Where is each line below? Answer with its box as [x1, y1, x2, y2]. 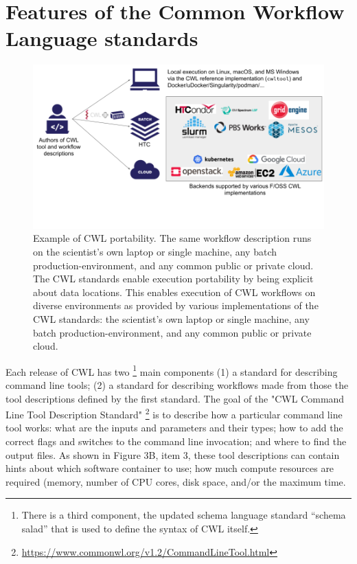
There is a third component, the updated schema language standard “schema [21, 508, 346, 522]
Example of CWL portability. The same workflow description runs [33, 231, 312, 245]
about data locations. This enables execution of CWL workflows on [33, 284, 316, 299]
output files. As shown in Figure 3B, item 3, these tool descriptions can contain [5, 447, 340, 462]
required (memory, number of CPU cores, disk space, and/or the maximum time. [5, 474, 346, 488]
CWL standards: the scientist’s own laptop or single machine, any [33, 311, 310, 326]
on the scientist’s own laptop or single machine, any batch [33, 245, 277, 258]
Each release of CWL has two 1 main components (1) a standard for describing [5, 362, 338, 379]
